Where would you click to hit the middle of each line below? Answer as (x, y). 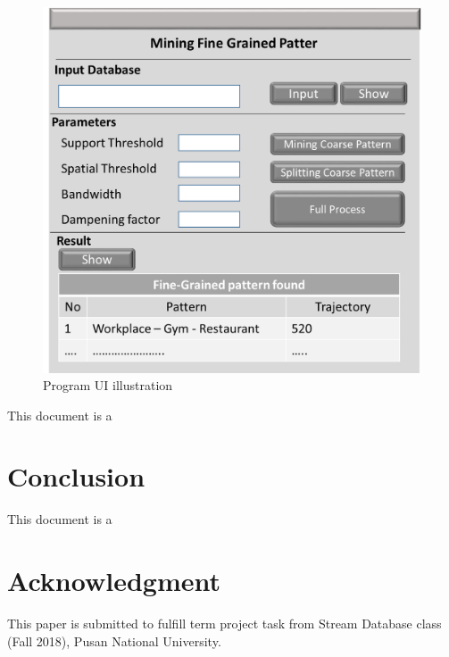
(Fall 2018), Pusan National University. (114, 640)
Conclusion (76, 476)
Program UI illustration (108, 385)
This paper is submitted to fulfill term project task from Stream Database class (224, 624)
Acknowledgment (114, 581)
